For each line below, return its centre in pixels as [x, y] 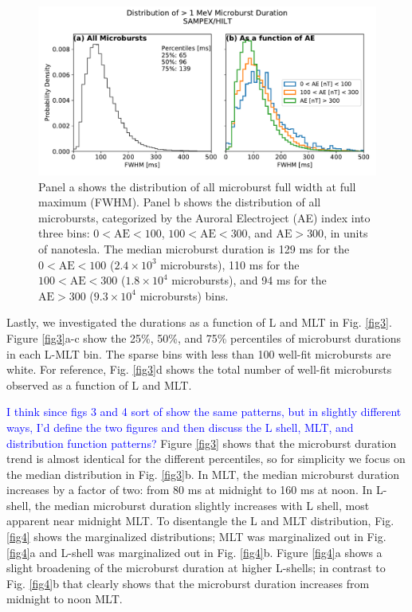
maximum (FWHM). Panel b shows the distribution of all [180, 202]
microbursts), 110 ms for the [230, 264]
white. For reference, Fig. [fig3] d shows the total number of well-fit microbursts [199, 369]
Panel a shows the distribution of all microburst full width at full [197, 186]
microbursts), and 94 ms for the [249, 280]
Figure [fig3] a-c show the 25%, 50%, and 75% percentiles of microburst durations [204, 337]
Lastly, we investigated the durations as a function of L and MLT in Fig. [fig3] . [199, 322]
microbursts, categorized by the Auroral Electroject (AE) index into [204, 217]
